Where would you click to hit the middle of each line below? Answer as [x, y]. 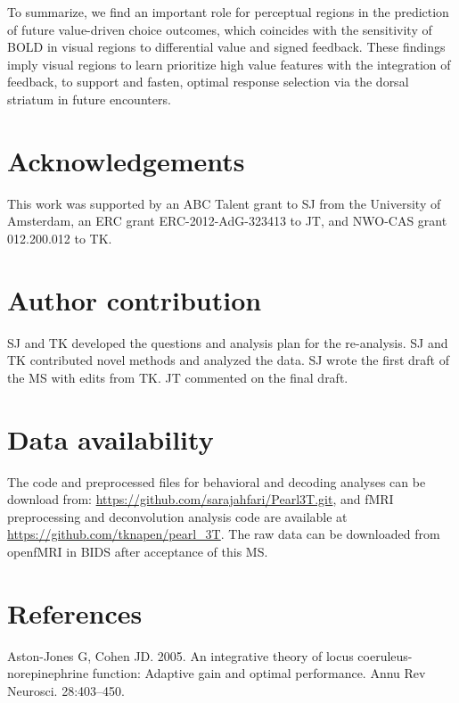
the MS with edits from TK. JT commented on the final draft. [178, 377]
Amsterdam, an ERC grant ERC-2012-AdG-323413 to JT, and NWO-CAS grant [227, 221]
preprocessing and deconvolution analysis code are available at [177, 516]
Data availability [111, 438]
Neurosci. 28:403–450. [66, 690]
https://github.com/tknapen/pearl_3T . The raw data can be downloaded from [224, 534]
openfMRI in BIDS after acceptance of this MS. [138, 551]
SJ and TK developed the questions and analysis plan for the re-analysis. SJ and [228, 342]
